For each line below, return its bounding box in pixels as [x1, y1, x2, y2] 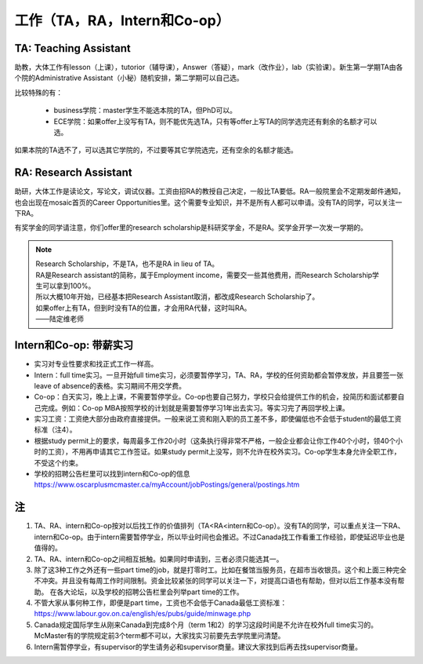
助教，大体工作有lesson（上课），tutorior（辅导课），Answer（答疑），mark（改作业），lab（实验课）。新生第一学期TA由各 [14, 63, 403, 72]
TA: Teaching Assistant [14, 42, 131, 55]
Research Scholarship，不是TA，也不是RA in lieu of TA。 [35, 259, 219, 268]
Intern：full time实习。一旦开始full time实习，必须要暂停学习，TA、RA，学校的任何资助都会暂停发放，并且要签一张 [34, 370, 403, 380]
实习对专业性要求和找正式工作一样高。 [34, 359, 158, 369]
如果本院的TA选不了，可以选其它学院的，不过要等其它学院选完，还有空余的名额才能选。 [14, 145, 298, 155]
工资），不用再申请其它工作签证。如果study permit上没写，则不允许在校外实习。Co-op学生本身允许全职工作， [47, 447, 401, 457]
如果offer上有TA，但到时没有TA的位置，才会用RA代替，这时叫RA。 [35, 303, 251, 312]
